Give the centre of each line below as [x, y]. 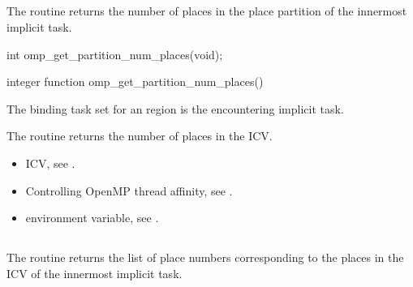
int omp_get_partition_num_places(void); [115, 54]
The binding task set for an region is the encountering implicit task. [175, 108]
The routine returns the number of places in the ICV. [140, 136]
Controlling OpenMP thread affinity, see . [129, 190]
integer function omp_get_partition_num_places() [135, 81]
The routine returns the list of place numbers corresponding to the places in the [205, 257]
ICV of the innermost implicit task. [95, 273]
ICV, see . [50, 163]
